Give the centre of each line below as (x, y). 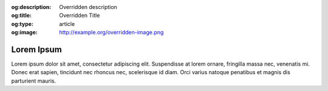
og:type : (22, 24)
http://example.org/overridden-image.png (111, 33)
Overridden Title (80, 16)
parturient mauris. (34, 81)
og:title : (22, 16)
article (67, 24)
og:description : (31, 7)
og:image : (24, 33)
